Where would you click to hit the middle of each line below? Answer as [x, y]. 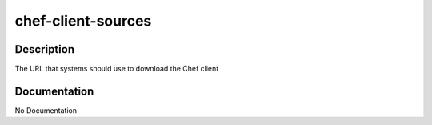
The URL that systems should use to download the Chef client [117, 69]
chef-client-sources [83, 21]
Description [45, 49]
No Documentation [46, 110]
